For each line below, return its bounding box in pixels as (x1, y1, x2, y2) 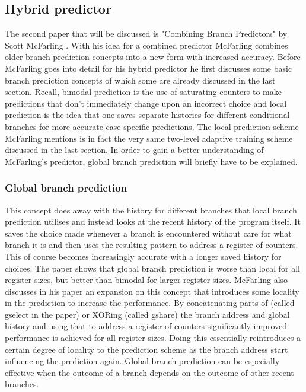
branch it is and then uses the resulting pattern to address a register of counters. (5, 238, 298, 251)
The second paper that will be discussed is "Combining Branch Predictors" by (5, 27, 288, 40)
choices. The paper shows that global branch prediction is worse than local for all (5, 262, 300, 274)
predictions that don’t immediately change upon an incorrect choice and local (5, 97, 287, 109)
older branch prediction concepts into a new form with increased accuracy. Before (5, 50, 301, 63)
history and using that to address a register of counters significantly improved (5, 320, 288, 332)
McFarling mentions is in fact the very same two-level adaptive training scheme (5, 132, 293, 144)
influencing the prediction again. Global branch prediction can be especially (5, 355, 280, 367)
